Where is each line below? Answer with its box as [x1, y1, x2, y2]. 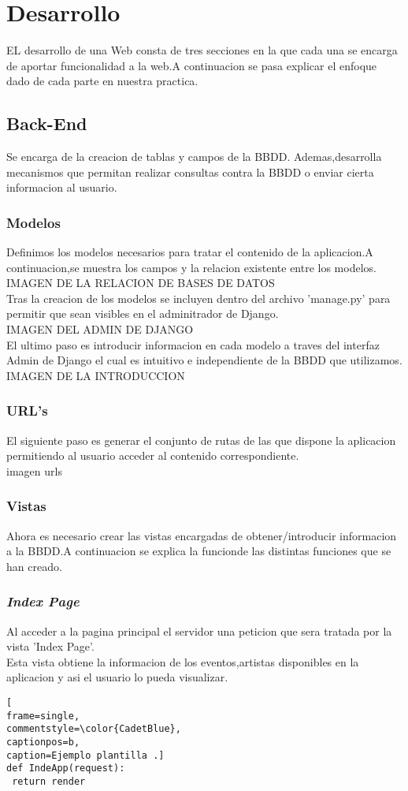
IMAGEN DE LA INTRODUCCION [6, 367, 185, 383]
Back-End [6, 111, 87, 136]
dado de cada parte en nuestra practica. [6, 73, 198, 89]
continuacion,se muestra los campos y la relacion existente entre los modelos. [6, 259, 376, 275]
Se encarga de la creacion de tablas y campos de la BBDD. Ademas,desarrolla [6, 148, 382, 165]
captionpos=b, [6, 737, 80, 748]
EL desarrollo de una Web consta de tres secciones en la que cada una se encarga [6, 42, 398, 58]
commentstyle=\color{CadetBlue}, [6, 723, 181, 735]
